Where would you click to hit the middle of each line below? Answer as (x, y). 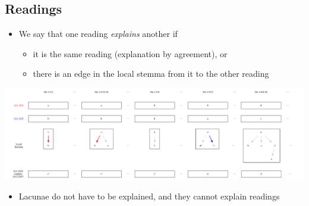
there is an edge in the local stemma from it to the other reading (151, 74)
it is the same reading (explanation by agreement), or (130, 53)
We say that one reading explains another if (98, 34)
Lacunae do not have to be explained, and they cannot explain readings (149, 196)
